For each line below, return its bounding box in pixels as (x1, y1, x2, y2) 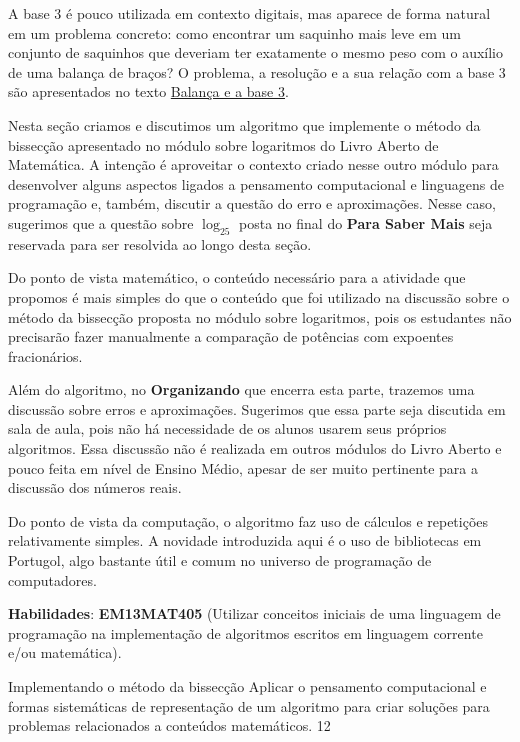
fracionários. (8, 345, 83, 366)
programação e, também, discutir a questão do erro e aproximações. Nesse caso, (8, 193, 496, 214)
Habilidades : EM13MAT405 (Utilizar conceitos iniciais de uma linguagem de (8, 603, 501, 624)
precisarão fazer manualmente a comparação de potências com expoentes (8, 326, 454, 347)
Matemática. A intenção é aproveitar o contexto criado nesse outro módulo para (8, 154, 499, 175)
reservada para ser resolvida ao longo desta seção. (8, 233, 312, 254)
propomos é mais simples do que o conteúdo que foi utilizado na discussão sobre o (8, 286, 510, 307)
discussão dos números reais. (8, 477, 182, 498)
